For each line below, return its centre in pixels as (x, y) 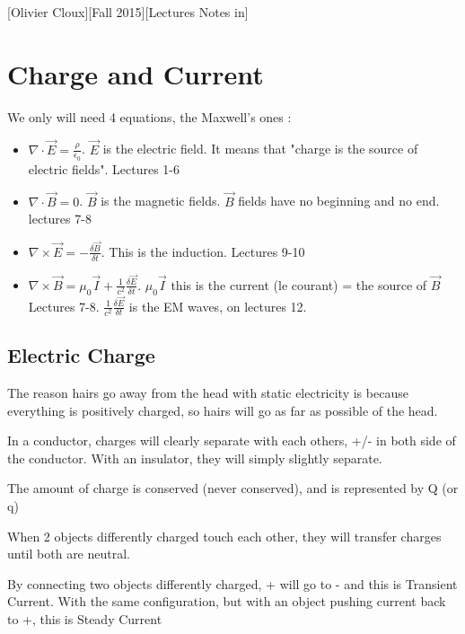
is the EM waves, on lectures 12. (218, 306)
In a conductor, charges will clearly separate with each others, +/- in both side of (232, 440)
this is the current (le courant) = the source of (299, 284)
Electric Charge (81, 355)
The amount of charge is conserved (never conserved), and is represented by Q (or (233, 488)
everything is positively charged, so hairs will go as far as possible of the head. (223, 410)
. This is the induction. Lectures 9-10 (203, 251)
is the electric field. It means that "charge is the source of (260, 149)
